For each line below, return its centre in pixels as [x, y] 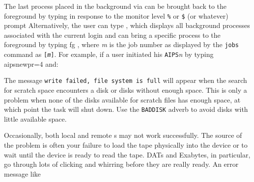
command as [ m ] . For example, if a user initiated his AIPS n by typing [109, 54]
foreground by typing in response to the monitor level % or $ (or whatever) [116, 15]
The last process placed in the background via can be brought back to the [115, 6]
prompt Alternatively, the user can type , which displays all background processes [127, 25]
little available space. [35, 118]
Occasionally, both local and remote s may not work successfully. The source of [123, 135]
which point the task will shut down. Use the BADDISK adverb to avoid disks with [126, 109]
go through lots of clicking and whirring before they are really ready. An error [121, 164]
